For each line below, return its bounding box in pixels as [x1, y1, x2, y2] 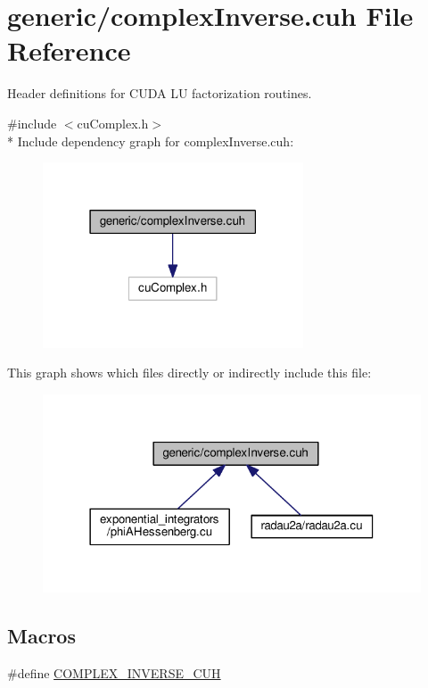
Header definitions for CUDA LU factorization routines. [7, 84, 312, 103]
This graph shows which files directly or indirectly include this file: [7, 363, 372, 382]
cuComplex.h [77, 113, 149, 132]
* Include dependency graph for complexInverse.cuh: [7, 131, 294, 150]
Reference [7, 32, 131, 69]
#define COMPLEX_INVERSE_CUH [7, 664, 221, 683]
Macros [7, 622, 76, 650]
